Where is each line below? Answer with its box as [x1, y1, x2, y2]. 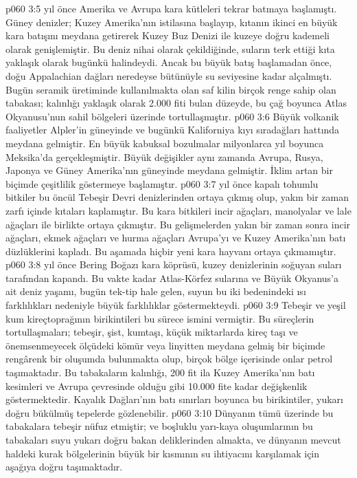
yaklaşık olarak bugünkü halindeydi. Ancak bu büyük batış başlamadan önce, [5, 55, 332, 69]
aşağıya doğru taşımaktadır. [5, 459, 123, 474]
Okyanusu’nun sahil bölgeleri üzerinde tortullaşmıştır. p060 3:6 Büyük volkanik [5, 109, 339, 123]
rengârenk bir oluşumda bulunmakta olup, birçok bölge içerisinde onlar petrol [5, 351, 333, 366]
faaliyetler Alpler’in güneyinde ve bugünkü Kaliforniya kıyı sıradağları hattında [5, 122, 340, 137]
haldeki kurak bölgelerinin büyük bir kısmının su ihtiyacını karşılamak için [5, 446, 320, 460]
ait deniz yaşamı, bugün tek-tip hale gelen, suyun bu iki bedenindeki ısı [5, 284, 306, 298]
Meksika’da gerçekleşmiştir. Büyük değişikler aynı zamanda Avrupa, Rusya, [5, 149, 323, 164]
